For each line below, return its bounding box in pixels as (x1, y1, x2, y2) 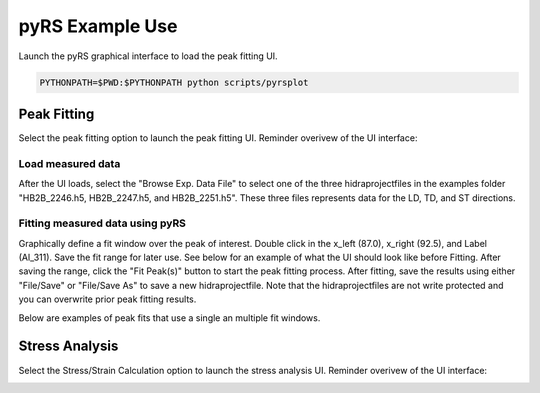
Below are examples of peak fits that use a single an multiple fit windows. (18, 311, 321, 324)
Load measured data (18, 156, 121, 170)
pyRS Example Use (18, 15, 178, 37)
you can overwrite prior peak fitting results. (18, 293, 197, 305)
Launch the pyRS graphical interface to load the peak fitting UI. (18, 50, 279, 62)
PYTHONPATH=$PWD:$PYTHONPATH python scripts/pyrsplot (39, 76, 309, 88)
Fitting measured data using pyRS (18, 216, 187, 230)
